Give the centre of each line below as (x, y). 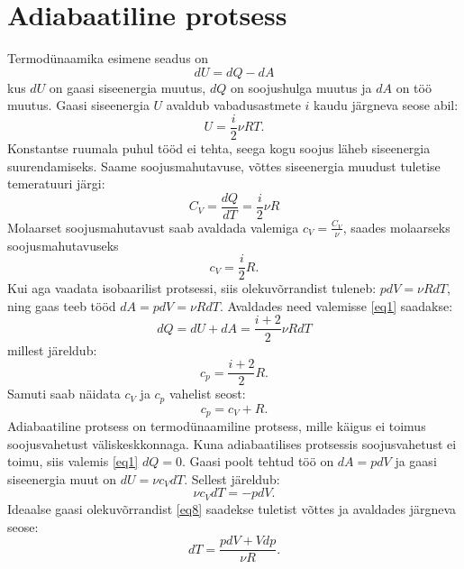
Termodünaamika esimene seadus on (108, 58)
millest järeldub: (52, 349)
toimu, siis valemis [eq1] (73, 461)
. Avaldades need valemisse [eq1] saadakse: (336, 305)
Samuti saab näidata (64, 394)
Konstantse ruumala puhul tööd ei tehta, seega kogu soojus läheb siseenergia (219, 147)
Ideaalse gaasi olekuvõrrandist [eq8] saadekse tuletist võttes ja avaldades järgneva (232, 508)
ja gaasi (416, 461)
